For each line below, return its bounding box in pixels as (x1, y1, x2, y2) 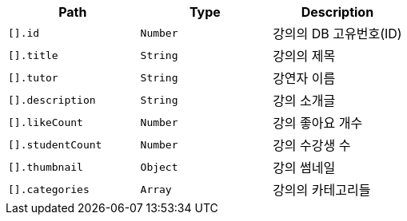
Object (140, 160, 178, 173)
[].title (8, 49, 58, 61)
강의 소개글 (273, 93, 336, 109)
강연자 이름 (273, 70, 336, 86)
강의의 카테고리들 (273, 182, 371, 198)
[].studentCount (8, 138, 102, 151)
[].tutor (8, 71, 58, 84)
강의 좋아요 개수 (273, 115, 363, 131)
